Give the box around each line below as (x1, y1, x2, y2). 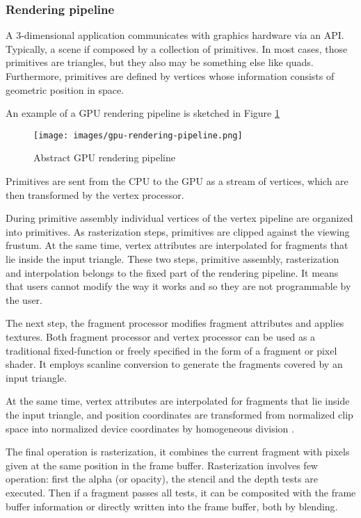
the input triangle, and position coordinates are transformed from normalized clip (6, 407, 353, 421)
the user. (6, 292, 43, 307)
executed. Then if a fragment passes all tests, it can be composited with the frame (6, 485, 356, 499)
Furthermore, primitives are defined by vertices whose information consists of (6, 69, 335, 83)
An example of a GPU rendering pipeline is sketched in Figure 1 (6, 106, 280, 120)
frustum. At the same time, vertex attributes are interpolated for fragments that (6, 238, 348, 252)
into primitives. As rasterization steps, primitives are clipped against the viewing (6, 224, 350, 238)
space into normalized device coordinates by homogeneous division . (6, 421, 294, 435)
